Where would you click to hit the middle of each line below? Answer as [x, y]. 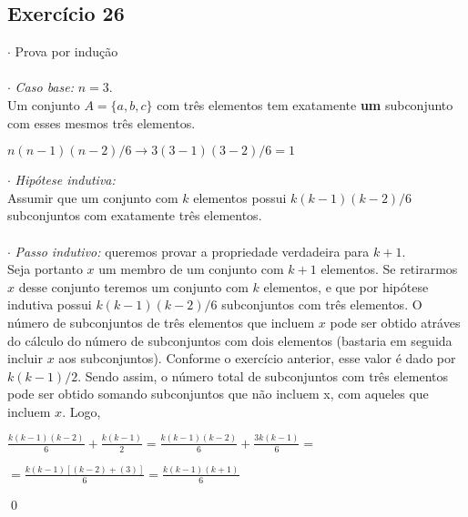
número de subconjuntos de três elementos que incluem [161, 322]
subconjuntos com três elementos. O [322, 304]
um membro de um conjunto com [191, 269]
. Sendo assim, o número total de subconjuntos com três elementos [263, 375]
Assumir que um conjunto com [93, 197]
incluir [25, 358]
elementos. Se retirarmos [389, 269]
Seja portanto [45, 269]
